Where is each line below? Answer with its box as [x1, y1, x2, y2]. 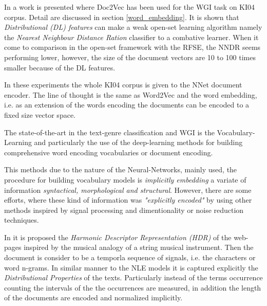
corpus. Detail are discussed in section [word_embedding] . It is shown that [4, 11, 239, 22]
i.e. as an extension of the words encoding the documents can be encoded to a [4, 99, 250, 110]
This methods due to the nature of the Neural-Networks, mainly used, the [4, 164, 237, 175]
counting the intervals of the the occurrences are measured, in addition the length [4, 282, 261, 293]
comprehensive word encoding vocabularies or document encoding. [4, 147, 213, 157]
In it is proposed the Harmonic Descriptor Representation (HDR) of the [4, 231, 232, 242]
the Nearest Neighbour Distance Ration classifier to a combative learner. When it [4, 31, 259, 42]
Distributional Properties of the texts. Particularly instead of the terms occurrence [4, 272, 263, 283]
